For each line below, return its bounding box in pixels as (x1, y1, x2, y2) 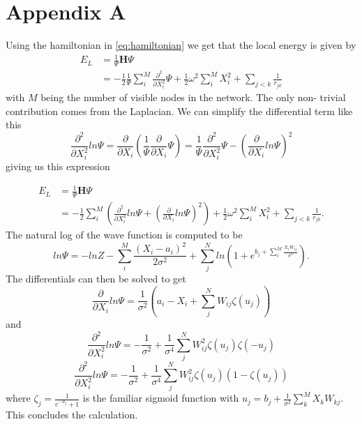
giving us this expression (6, 159, 110, 174)
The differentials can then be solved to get (6, 271, 186, 285)
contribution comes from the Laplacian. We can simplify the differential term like (6, 103, 353, 118)
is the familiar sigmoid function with (82, 391, 239, 405)
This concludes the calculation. (6, 407, 138, 422)
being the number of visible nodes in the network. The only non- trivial (40, 90, 346, 105)
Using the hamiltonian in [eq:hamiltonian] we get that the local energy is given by (6, 38, 356, 52)
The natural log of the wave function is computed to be (6, 227, 243, 242)
